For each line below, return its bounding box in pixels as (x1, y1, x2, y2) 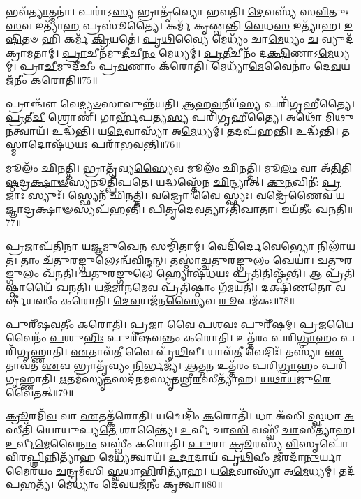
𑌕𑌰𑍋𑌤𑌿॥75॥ (30, 72, 98, 87)
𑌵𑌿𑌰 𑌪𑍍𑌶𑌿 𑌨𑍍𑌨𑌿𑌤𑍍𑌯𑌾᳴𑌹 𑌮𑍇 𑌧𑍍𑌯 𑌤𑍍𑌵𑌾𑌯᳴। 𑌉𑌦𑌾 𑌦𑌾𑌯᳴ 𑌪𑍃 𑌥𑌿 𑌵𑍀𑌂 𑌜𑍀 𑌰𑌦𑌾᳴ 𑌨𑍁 (6, 449, 320, 464)
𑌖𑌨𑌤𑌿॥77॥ (315, 201, 353, 216)
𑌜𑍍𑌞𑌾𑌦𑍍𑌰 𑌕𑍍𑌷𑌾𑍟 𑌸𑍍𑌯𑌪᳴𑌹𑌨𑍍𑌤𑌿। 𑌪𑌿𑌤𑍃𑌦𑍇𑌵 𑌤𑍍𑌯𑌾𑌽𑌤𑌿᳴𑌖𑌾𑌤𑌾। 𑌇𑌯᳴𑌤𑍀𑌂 (6, 201, 313, 216)
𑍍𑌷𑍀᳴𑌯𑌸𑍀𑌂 (6, 293, 57, 308)
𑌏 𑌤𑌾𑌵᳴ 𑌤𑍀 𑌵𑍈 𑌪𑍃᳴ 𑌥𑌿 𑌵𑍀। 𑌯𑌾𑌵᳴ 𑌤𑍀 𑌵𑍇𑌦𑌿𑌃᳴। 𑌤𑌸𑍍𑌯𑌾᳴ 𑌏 (71, 344, 344, 359)
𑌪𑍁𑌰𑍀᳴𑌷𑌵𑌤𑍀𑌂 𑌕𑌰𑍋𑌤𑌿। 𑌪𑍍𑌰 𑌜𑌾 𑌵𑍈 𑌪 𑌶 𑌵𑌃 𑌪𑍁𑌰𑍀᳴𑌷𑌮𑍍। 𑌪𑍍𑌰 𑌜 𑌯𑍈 (6, 316, 354, 331)
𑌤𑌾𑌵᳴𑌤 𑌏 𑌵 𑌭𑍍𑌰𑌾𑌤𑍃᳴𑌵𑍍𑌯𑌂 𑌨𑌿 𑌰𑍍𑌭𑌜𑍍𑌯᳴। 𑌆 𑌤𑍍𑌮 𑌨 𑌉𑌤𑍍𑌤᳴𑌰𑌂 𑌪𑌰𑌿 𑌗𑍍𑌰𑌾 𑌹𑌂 (6, 357, 318, 372)
